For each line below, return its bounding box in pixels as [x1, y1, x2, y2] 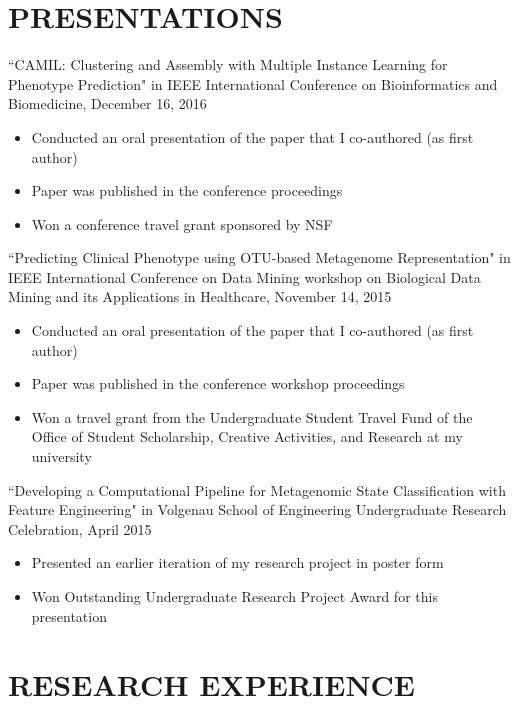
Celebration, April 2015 [8, 518, 152, 539]
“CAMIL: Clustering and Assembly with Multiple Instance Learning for [8, 54, 448, 75]
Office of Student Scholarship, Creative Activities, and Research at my [31, 426, 463, 447]
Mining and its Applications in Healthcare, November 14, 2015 [8, 286, 392, 307]
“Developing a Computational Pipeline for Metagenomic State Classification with [8, 479, 506, 500]
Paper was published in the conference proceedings [31, 180, 343, 201]
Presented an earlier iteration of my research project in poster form [31, 552, 444, 573]
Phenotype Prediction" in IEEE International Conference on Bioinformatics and [8, 73, 498, 94]
